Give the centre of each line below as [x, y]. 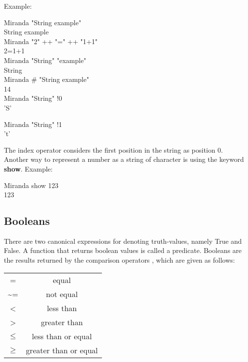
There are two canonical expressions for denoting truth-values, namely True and [123, 241]
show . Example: [28, 168]
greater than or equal [62, 350]
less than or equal [62, 336]
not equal [62, 294]
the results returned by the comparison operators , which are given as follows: [119, 260]
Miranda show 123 [31, 185]
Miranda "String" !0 [33, 98]
